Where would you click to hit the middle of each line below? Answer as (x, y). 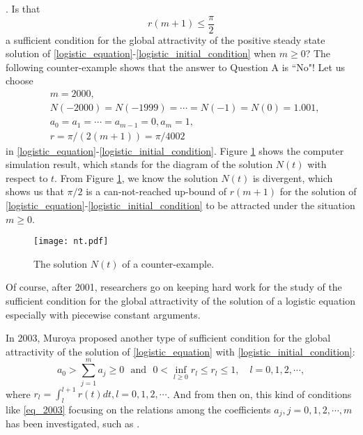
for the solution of (318, 191)
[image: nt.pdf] (71, 242)
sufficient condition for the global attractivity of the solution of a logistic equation (181, 301)
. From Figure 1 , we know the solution (136, 177)
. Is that (23, 8)
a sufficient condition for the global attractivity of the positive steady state (165, 39)
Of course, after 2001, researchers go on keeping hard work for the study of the (174, 287)
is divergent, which (293, 177)
